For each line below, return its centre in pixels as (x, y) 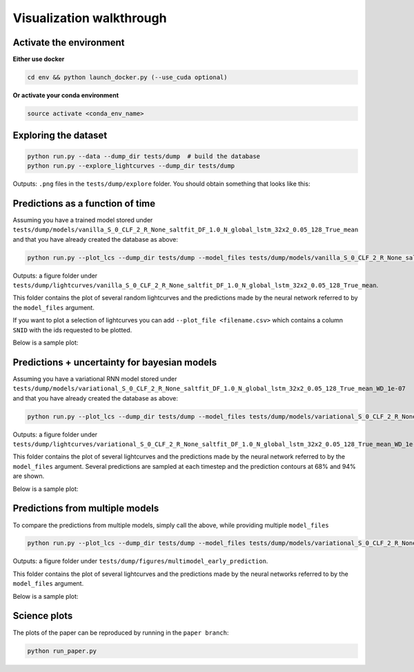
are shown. (29, 476)
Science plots (43, 616)
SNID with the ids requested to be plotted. (72, 330)
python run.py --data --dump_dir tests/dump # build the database (144, 156)
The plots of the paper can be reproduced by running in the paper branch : (121, 633)
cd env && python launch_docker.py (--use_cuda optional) (127, 77)
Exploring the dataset (60, 136)
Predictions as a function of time (84, 203)
